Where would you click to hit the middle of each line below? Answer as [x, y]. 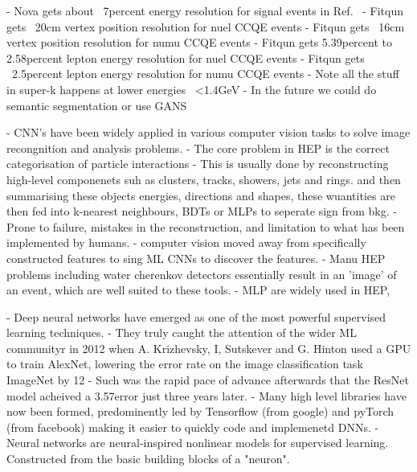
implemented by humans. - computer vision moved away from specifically [186, 242]
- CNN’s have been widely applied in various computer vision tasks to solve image [208, 132]
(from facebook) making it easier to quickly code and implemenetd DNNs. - [193, 427]
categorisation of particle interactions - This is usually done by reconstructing [198, 164]
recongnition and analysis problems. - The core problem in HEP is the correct [198, 148]
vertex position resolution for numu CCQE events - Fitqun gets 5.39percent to [199, 42]
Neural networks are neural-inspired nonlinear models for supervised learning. [198, 443]
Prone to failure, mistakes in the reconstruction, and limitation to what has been [206, 226]
